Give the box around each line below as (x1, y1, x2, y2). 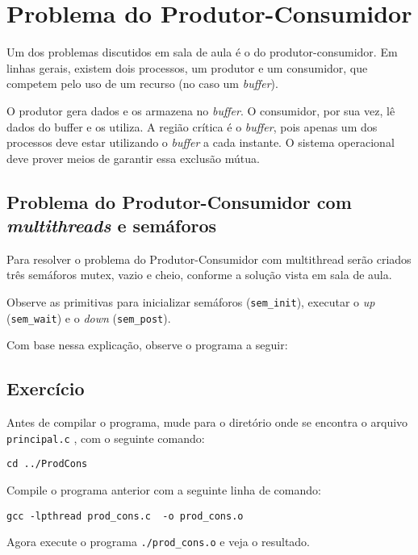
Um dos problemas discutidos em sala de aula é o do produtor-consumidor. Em (6, 44, 398, 61)
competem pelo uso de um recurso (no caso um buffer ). (6, 75, 278, 92)
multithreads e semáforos (6, 213, 217, 238)
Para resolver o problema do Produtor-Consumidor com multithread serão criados (6, 250, 412, 267)
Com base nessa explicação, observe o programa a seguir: (6, 336, 288, 353)
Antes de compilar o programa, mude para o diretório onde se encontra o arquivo (6, 414, 408, 431)
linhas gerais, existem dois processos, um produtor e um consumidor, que (6, 59, 368, 76)
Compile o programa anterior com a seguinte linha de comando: (6, 482, 321, 499)
